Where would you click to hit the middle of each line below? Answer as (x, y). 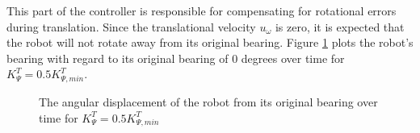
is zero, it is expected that (340, 26)
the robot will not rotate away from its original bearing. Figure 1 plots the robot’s (210, 42)
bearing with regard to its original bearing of (118, 58)
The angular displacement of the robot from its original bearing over (208, 102)
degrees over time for (293, 58)
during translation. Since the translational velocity (131, 26)
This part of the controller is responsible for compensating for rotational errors (202, 10)
